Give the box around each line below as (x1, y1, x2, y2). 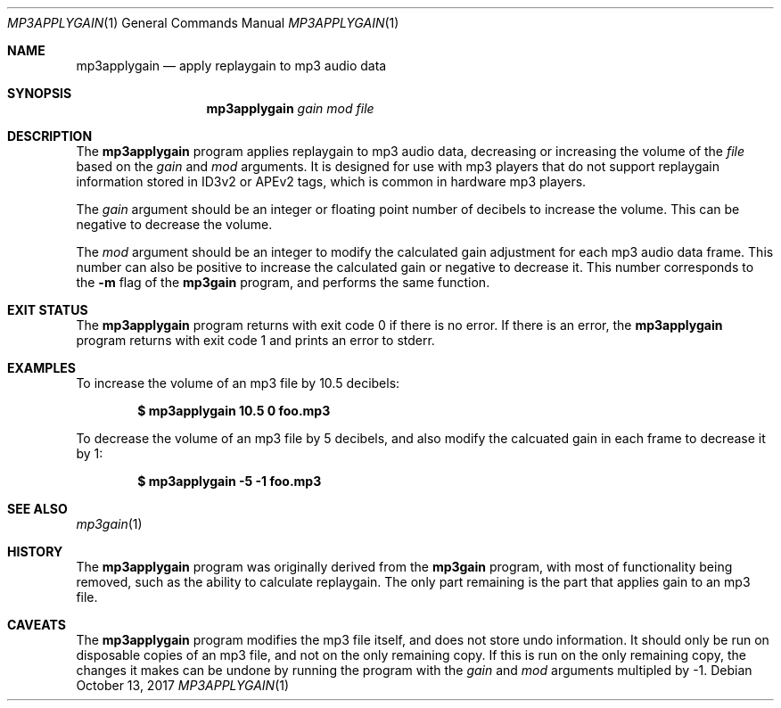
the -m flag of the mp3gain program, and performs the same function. (76, 275, 490, 290)
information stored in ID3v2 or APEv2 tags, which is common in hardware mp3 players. (76, 174, 587, 189)
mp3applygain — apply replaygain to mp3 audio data (76, 58, 387, 73)
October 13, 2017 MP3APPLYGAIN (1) (76, 678, 290, 693)
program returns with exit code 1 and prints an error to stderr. (76, 333, 435, 348)
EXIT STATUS (7, 302, 88, 317)
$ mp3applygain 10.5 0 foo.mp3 (137, 403, 331, 418)
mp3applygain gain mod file (206, 101, 374, 116)
